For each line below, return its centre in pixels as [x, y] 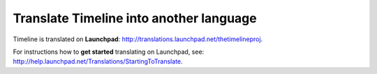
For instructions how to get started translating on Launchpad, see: [109, 52]
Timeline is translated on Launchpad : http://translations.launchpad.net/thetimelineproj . [138, 39]
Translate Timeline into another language [135, 18]
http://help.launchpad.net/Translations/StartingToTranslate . [98, 61]
